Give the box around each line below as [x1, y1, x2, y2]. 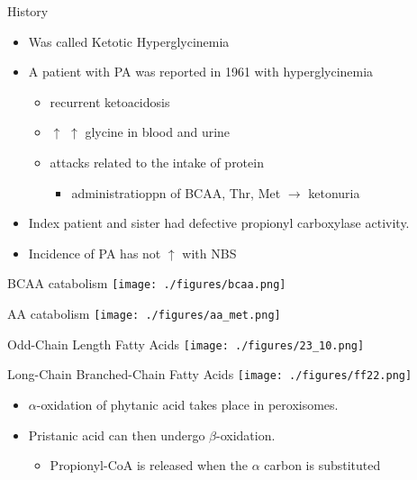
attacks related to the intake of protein [50, 152, 264, 171]
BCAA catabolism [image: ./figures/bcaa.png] [7, 274, 286, 293]
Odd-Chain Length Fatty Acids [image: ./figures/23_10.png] [7, 334, 365, 353]
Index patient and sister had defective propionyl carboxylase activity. [28, 213, 410, 232]
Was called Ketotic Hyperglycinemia [28, 32, 230, 50]
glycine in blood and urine [85, 122, 231, 141]
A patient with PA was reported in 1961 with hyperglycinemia [28, 62, 374, 81]
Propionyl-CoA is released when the [50, 456, 248, 475]
